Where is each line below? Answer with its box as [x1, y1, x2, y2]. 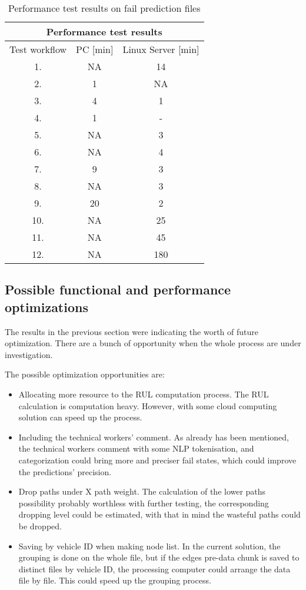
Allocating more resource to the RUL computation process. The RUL [18, 387, 269, 400]
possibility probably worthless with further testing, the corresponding [18, 496, 269, 509]
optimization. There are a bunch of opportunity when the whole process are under [5, 337, 301, 349]
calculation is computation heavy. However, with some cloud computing [18, 399, 277, 412]
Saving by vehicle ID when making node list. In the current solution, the [18, 539, 281, 552]
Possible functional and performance [5, 280, 231, 299]
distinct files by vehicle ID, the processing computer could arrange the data [18, 562, 291, 575]
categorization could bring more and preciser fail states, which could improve [18, 453, 297, 466]
